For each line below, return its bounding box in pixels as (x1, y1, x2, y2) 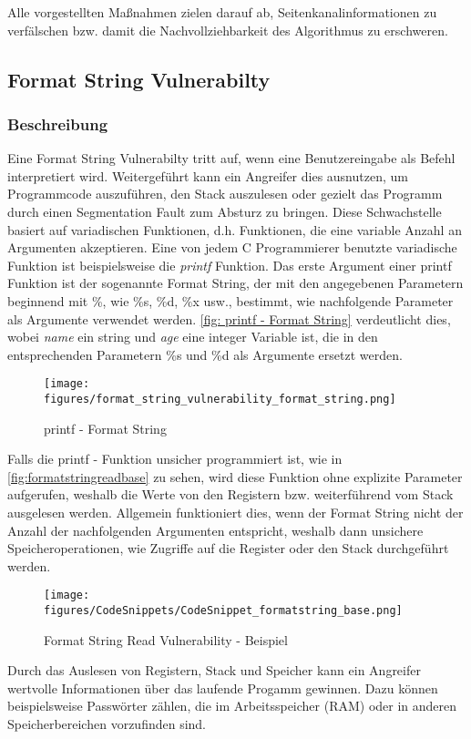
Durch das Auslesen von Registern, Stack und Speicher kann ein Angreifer (7, 661, 421, 680)
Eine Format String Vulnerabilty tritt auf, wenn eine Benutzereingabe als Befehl (7, 149, 456, 168)
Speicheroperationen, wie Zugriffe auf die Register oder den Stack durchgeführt (7, 539, 449, 558)
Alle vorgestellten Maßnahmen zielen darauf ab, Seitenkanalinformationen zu (7, 3, 437, 21)
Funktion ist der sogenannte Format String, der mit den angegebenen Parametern (7, 273, 464, 293)
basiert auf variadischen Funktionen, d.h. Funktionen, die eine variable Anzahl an (7, 220, 462, 239)
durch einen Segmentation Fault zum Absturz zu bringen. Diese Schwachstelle (7, 201, 442, 221)
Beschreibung (7, 112, 108, 135)
